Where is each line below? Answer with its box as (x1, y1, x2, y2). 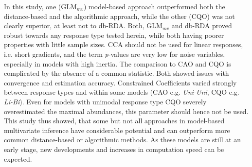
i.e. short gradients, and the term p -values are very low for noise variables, (4, 49, 225, 59)
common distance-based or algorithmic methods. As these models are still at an (4, 134, 241, 145)
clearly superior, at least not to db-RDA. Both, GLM (4, 20, 162, 31)
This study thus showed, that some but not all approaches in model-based (4, 116, 225, 126)
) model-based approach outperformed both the (83, 1, 225, 11)
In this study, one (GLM (4, 1, 77, 11)
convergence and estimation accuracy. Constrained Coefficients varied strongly (4, 77, 237, 87)
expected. (4, 153, 32, 164)
